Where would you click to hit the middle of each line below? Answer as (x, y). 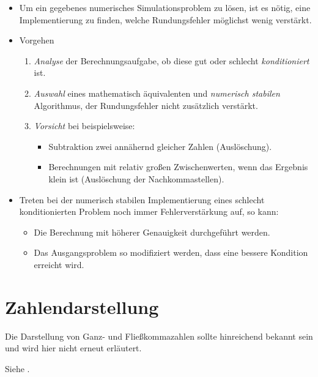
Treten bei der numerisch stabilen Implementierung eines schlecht (142, 199)
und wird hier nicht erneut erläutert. (73, 348)
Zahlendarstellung (82, 306)
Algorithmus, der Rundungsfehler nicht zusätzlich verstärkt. (146, 105)
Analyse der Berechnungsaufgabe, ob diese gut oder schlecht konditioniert (172, 60)
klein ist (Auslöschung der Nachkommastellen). (136, 178)
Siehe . (17, 368)
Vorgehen (37, 40)
